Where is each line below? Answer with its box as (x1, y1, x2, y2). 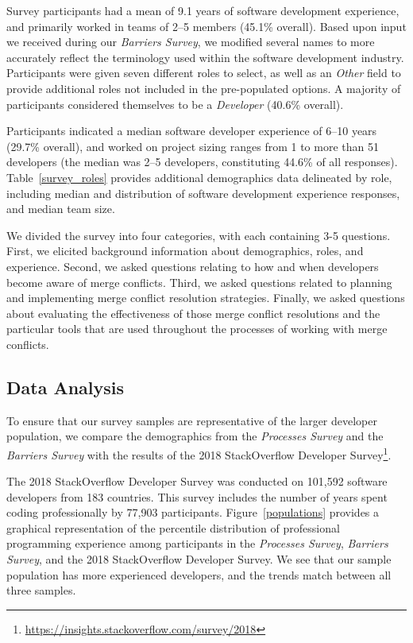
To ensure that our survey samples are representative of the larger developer (6, 412, 377, 428)
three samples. (6, 582, 76, 598)
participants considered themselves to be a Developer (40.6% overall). (6, 95, 344, 112)
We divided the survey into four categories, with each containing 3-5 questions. (6, 227, 391, 243)
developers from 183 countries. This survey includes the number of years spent (6, 488, 388, 505)
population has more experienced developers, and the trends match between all (6, 566, 392, 583)
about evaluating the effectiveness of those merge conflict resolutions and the (6, 304, 380, 321)
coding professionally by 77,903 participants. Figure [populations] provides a (6, 504, 380, 521)
